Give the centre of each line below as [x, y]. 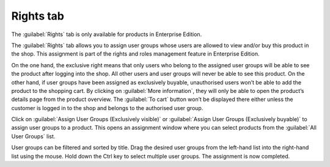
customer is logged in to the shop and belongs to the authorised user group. [107, 108]
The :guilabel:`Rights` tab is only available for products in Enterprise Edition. [107, 34]
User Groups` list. [33, 136]
